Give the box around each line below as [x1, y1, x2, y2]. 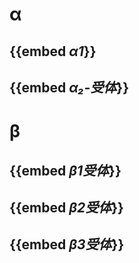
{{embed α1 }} [9, 43, 97, 60]
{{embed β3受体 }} [9, 236, 125, 253]
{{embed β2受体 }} [9, 199, 124, 216]
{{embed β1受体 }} [9, 162, 122, 179]
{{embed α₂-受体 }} [9, 79, 129, 96]
